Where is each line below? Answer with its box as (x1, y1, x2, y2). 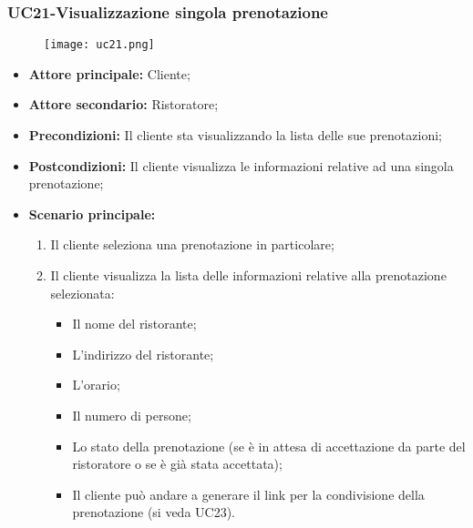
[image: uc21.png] (44, 38, 155, 52)
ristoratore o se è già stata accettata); (72, 454, 283, 473)
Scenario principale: (28, 204, 156, 223)
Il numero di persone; (72, 406, 191, 424)
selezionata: (50, 283, 115, 302)
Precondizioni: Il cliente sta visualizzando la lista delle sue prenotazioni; (28, 126, 442, 145)
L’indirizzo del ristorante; (72, 344, 214, 363)
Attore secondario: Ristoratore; (28, 95, 219, 114)
